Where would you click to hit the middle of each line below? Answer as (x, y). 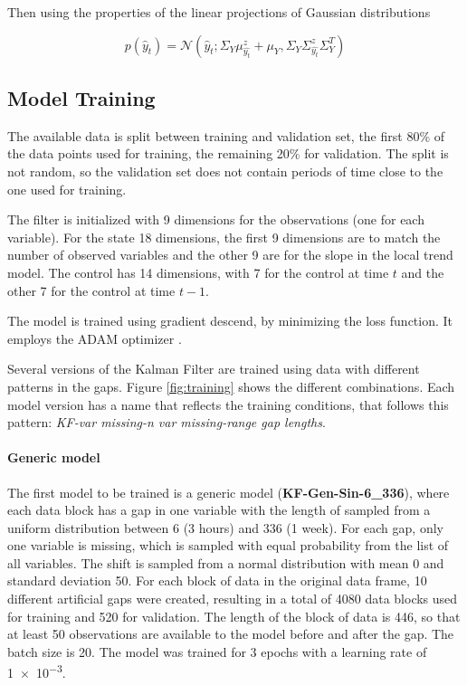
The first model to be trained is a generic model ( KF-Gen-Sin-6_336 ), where (229, 492)
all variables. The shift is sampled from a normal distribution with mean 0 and (226, 562)
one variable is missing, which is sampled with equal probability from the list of (228, 545)
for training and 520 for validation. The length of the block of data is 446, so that (234, 616)
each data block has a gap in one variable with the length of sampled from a (219, 510)
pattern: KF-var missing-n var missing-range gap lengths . (167, 422)
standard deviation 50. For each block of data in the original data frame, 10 (217, 580)
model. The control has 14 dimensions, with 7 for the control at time (198, 272)
